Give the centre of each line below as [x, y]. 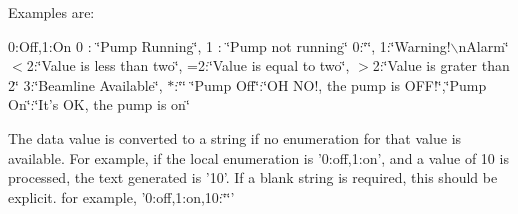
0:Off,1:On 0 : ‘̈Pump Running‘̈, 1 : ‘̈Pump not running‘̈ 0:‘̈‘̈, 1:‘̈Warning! [229, 45]
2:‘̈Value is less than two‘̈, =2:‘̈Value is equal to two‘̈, [188, 65]
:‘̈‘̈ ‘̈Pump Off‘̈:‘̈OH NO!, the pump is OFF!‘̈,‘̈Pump [330, 84]
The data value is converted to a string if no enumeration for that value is [235, 137]
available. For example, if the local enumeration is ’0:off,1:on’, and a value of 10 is [258, 157]
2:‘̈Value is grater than [441, 65]
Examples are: [51, 12]
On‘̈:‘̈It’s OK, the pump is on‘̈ [99, 104]
